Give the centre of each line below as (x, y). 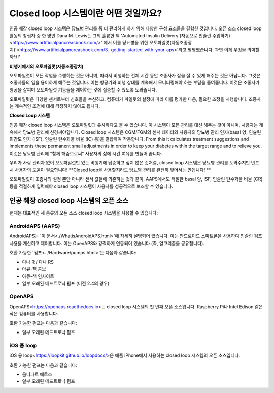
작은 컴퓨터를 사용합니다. (34, 314)
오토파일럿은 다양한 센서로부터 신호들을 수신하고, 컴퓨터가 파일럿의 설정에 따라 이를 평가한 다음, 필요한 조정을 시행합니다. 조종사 (135, 99)
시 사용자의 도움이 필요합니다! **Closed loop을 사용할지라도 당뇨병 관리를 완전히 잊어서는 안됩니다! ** (110, 170)
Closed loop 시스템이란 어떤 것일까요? (86, 13)
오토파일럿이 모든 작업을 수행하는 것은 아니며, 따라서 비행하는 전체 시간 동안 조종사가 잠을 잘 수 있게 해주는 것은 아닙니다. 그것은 (135, 75)
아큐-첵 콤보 (34, 269)
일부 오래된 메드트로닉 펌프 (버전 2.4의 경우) (66, 283)
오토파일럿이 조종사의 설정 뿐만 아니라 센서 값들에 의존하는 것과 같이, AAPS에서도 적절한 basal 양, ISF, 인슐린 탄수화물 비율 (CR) (136, 179)
